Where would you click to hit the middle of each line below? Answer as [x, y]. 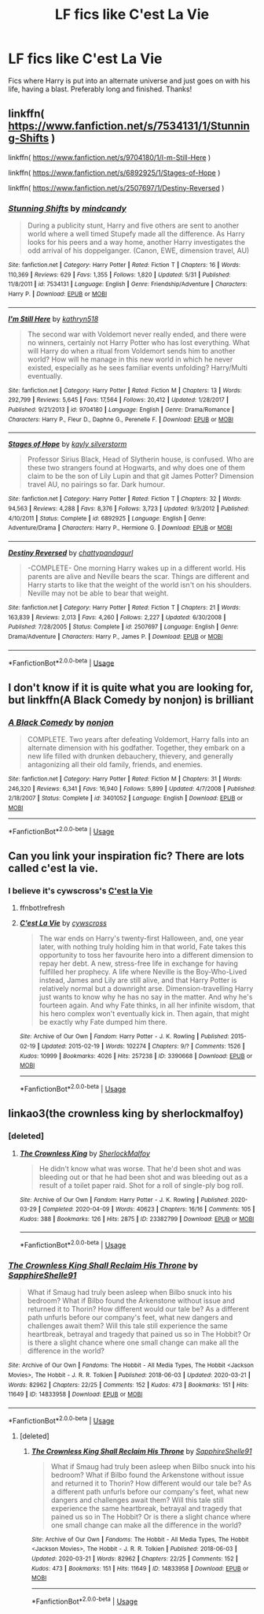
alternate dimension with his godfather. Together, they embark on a [136, 748]
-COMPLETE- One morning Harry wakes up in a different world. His [136, 568]
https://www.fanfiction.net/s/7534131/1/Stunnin [129, 126]
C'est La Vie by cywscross [63, 923]
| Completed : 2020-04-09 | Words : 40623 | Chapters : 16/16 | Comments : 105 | [147, 1210]
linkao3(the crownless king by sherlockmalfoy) [126, 1113]
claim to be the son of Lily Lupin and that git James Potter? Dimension [140, 476]
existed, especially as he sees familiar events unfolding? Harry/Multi [137, 367]
